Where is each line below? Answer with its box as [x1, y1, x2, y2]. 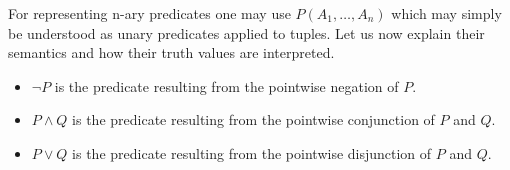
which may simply [391, 3, 502, 23]
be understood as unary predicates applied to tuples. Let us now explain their [8, 22, 485, 43]
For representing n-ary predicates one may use [8, 3, 291, 23]
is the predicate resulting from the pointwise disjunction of [72, 142, 432, 163]
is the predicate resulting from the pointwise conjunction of [72, 109, 435, 130]
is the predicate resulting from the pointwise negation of [54, 75, 399, 96]
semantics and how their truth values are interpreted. [8, 42, 335, 63]
